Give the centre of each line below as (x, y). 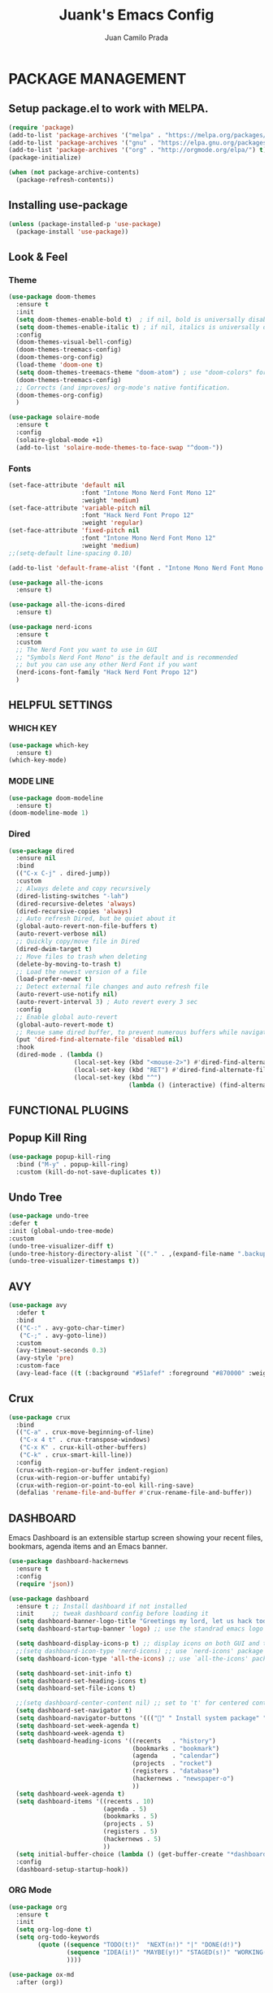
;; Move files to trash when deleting (82, 957)
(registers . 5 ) (130, 1832)
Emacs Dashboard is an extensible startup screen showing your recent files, (136, 1538)
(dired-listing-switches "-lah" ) (72, 896)
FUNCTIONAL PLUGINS (69, 1110)
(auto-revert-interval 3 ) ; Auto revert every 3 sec (107, 1002)
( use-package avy (38, 1305)
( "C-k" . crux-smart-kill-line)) (76, 1455)
